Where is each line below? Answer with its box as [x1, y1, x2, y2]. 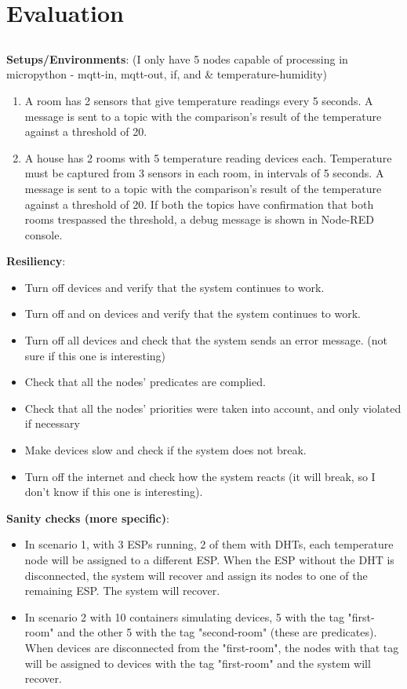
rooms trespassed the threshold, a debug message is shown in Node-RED [24, 211, 374, 228]
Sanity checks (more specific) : [6, 509, 169, 526]
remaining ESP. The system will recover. [24, 582, 220, 599]
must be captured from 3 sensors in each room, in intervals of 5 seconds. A [24, 165, 384, 181]
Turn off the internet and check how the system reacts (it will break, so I [24, 468, 376, 484]
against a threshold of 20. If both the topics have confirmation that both [24, 195, 374, 212]
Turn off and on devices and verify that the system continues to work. [24, 305, 361, 322]
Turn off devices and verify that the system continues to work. [24, 279, 325, 295]
